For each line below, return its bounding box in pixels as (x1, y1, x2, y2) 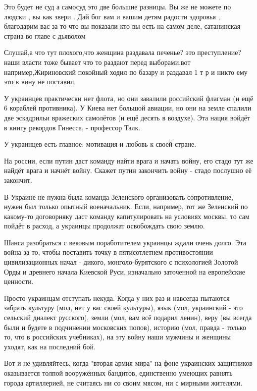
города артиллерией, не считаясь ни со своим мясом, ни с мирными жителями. (4, 377, 243, 388)
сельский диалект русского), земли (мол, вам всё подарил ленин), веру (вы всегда (4, 312, 252, 323)
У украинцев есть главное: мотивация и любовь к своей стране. (4, 139, 197, 149)
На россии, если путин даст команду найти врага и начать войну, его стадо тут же (4, 155, 254, 166)
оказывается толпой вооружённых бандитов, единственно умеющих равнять (4, 368, 233, 378)
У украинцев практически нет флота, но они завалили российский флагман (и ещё (4, 93, 254, 103)
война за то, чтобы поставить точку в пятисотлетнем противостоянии (4, 247, 213, 257)
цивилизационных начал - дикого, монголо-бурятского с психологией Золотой (4, 257, 238, 267)
